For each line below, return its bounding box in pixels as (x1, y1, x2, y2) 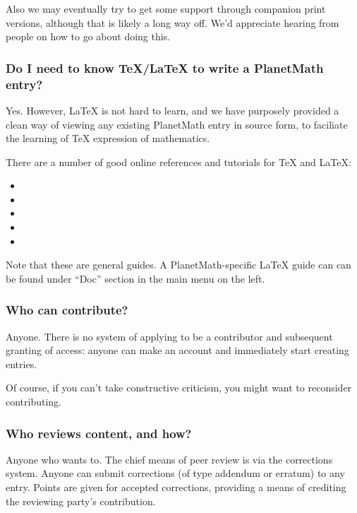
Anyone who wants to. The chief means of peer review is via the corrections (6, 452, 333, 466)
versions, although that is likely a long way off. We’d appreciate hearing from (6, 15, 339, 30)
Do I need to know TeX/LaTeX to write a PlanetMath (6, 59, 324, 76)
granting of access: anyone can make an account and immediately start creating (6, 343, 349, 358)
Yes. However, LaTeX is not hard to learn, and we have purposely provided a (6, 102, 339, 117)
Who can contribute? (6, 301, 128, 319)
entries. (6, 356, 37, 371)
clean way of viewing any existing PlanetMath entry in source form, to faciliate (6, 117, 348, 131)
